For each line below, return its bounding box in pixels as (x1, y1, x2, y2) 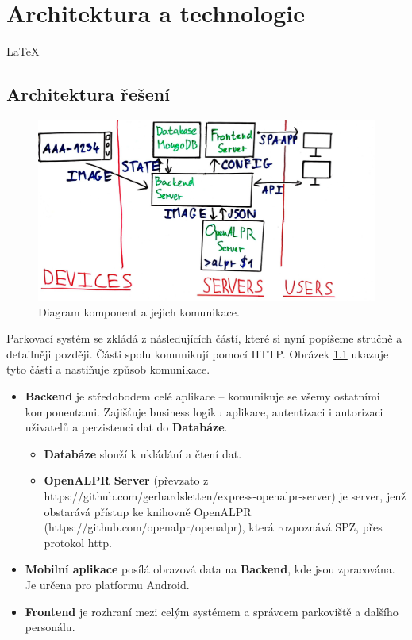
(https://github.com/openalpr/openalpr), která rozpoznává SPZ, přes (44, 519, 383, 535)
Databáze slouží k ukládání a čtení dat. (44, 445, 242, 462)
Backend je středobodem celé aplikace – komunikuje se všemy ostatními (25, 388, 380, 404)
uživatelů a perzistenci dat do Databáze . (25, 419, 228, 435)
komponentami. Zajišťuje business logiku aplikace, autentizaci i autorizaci (25, 403, 383, 420)
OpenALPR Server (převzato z (44, 472, 209, 489)
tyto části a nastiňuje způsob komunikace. (6, 361, 210, 377)
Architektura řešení (6, 82, 170, 106)
